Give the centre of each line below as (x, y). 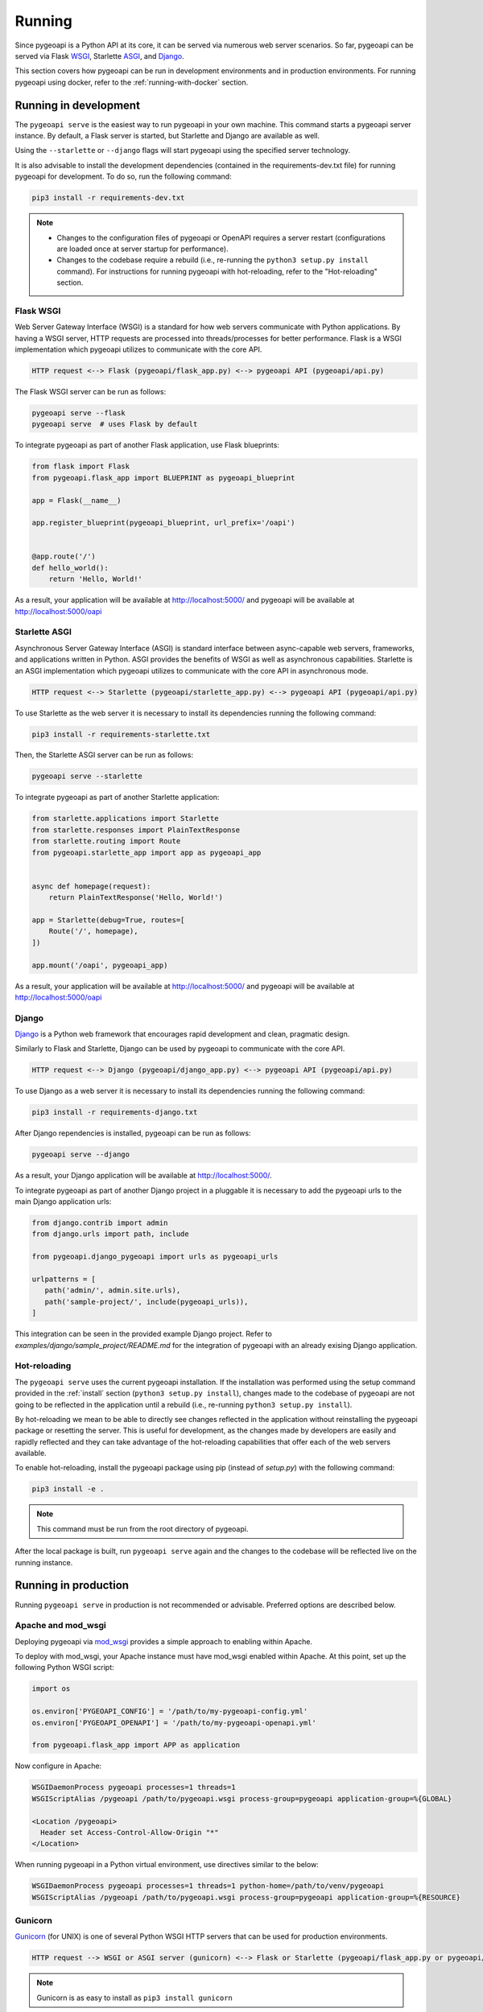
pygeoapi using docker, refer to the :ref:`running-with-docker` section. (132, 82)
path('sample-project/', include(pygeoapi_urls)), (147, 1301)
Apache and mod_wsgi (60, 1626)
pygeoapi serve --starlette (87, 776)
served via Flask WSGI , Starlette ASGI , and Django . (99, 56)
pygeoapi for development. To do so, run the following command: (124, 176)
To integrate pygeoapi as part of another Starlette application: (117, 798)
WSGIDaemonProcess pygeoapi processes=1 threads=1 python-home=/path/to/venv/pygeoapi (208, 1886)
